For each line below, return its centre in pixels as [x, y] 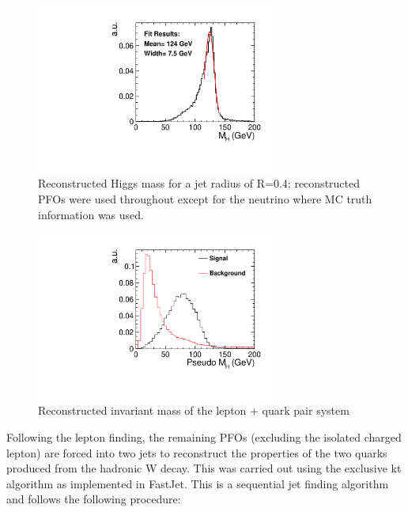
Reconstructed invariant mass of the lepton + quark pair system [194, 410]
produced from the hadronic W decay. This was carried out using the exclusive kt [204, 468]
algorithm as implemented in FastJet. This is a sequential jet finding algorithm [198, 483]
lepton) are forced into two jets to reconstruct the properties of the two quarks [197, 452]
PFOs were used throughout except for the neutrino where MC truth [205, 198]
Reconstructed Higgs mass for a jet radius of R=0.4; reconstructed [199, 183]
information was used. [91, 214]
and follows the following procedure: [94, 499]
